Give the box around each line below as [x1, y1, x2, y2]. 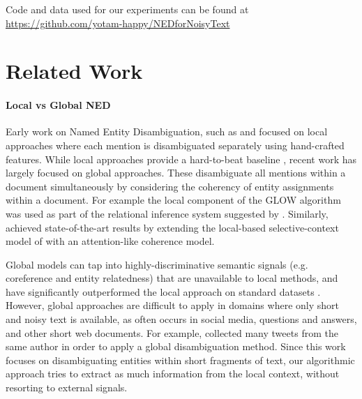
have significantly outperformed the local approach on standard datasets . [6, 284, 321, 299]
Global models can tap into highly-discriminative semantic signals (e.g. [6, 257, 308, 271]
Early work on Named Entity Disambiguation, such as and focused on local [6, 124, 328, 139]
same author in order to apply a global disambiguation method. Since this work [6, 339, 346, 354]
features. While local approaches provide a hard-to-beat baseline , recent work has [6, 151, 356, 166]
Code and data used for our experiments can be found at [6, 2, 249, 16]
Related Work [6, 57, 143, 85]
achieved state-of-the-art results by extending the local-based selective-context [6, 220, 339, 234]
